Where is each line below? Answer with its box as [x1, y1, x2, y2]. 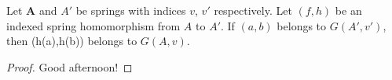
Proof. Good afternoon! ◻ [6, 58, 133, 75]
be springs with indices [75, 2, 186, 18]
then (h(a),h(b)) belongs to [6, 33, 137, 49]
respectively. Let [214, 2, 292, 18]
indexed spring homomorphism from [6, 17, 181, 33]
